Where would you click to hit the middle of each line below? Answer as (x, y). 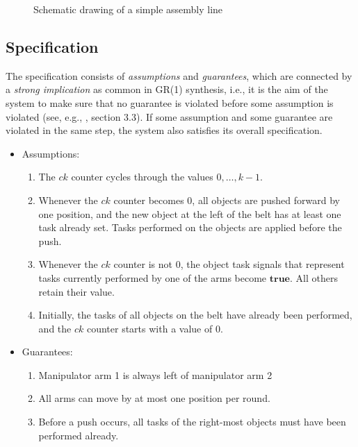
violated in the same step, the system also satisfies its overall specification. (164, 130)
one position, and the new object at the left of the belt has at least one (190, 213)
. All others (314, 277)
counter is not (143, 264)
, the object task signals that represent (262, 264)
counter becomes (149, 200)
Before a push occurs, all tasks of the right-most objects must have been (192, 422)
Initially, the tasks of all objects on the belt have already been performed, (195, 315)
